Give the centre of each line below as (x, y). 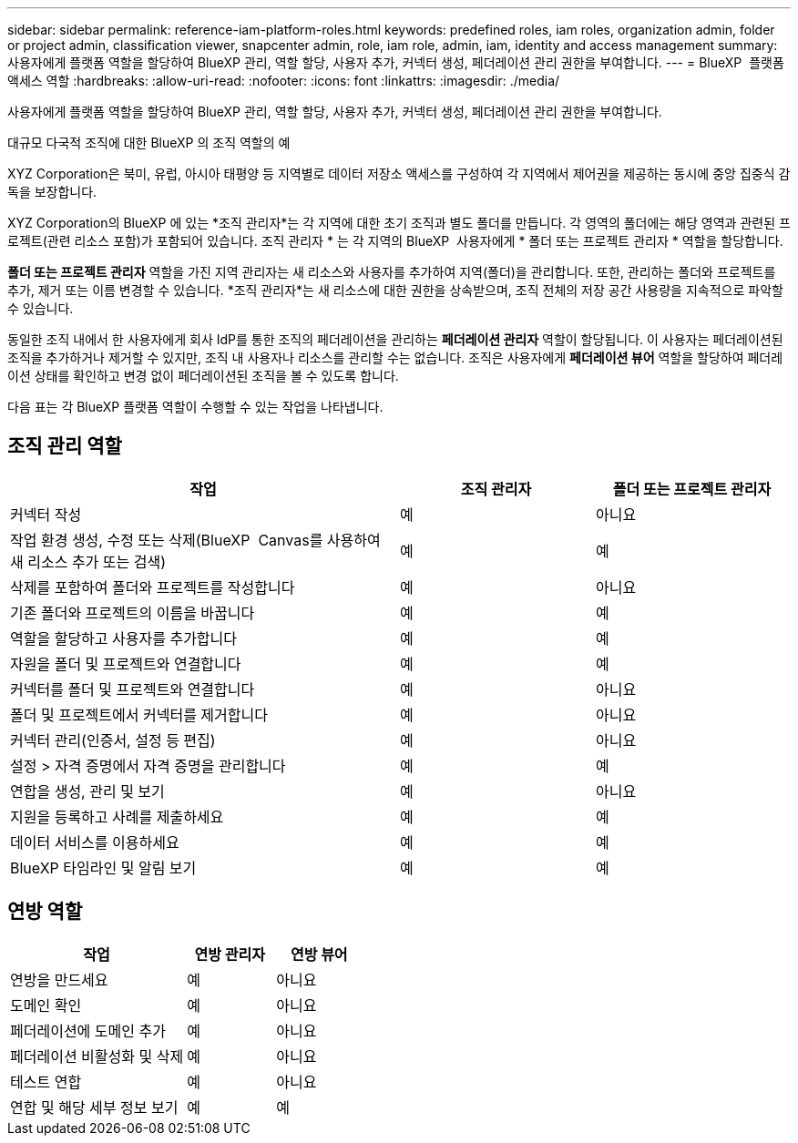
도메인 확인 (46, 1005)
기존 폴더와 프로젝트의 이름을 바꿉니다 (133, 612)
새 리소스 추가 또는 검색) (88, 561)
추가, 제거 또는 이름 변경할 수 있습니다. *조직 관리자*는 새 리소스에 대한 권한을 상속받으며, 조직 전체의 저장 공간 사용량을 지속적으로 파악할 (395, 290)
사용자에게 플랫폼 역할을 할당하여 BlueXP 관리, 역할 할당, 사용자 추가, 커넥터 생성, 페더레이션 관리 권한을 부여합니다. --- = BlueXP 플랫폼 (396, 62)
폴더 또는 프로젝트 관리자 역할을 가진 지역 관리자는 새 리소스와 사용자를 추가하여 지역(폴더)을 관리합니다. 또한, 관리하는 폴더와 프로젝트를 (392, 272)
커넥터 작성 (46, 514)
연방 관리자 (230, 954)
